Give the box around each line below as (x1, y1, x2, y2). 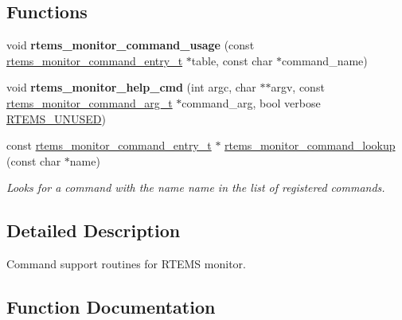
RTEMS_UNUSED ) (6, 110, 106, 127)
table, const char (191, 52, 273, 68)
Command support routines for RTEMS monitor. (6, 256, 246, 272)
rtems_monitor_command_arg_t (6, 94, 173, 111)
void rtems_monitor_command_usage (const (6, 37, 255, 53)
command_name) (282, 52, 368, 68)
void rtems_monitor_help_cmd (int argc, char (6, 79, 256, 96)
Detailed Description (6, 218, 181, 243)
